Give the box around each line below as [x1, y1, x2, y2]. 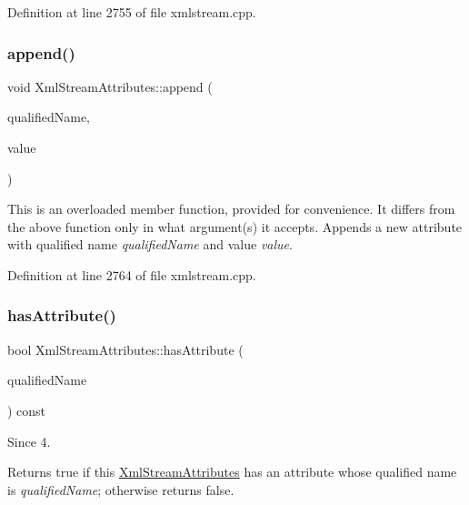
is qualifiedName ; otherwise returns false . [7, 480, 234, 499]
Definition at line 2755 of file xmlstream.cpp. [7, 3, 256, 21]
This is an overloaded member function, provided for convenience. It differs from [7, 199, 455, 218]
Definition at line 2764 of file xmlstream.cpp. [7, 265, 256, 284]
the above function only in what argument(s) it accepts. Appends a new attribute [7, 217, 463, 236]
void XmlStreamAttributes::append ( [7, 76, 213, 96]
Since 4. [7, 431, 51, 450]
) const [7, 400, 46, 419]
